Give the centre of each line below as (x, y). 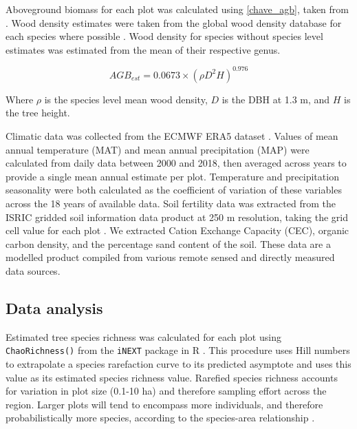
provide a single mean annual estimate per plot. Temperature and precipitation (172, 176)
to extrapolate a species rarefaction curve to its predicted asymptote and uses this (178, 364)
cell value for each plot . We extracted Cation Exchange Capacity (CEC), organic (177, 230)
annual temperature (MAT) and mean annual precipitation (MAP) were (158, 149)
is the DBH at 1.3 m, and (276, 99)
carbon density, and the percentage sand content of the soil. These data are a (168, 243)
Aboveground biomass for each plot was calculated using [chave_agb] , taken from (177, 9)
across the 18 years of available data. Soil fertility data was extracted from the (171, 203)
